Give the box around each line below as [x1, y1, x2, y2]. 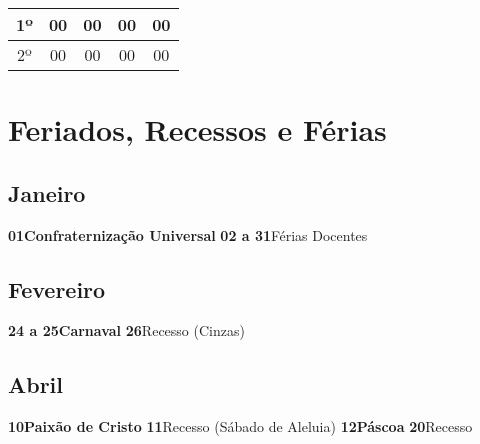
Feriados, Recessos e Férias [8, 109, 387, 150]
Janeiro [8, 177, 86, 208]
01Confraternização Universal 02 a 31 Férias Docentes [8, 224, 368, 245]
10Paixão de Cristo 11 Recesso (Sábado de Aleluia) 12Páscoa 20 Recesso [8, 416, 473, 437]
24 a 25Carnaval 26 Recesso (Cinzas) [8, 320, 245, 341]
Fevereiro [8, 273, 106, 304]
